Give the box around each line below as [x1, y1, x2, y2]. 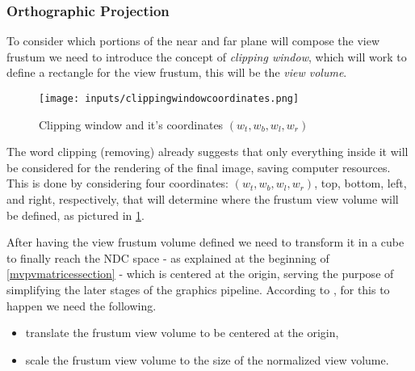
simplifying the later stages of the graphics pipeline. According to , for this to [6, 281, 390, 297]
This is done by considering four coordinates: [6, 175, 229, 192]
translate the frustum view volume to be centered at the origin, [25, 324, 339, 341]
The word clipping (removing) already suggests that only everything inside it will [6, 143, 409, 160]
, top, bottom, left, [314, 175, 407, 192]
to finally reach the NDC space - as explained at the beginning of [6, 249, 329, 266]
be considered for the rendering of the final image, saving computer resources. [6, 158, 391, 175]
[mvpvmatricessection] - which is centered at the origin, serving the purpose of [6, 265, 394, 282]
